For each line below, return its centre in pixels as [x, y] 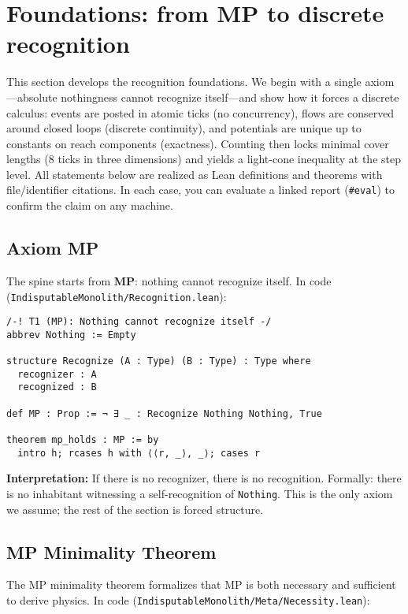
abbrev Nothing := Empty [71, 335]
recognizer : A [57, 374]
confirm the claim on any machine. [90, 205]
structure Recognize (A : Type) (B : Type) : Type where [159, 361]
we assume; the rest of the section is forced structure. [135, 509]
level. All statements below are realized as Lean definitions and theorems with [195, 174]
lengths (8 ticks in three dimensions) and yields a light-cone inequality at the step [204, 159]
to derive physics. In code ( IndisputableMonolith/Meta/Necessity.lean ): [188, 600]
